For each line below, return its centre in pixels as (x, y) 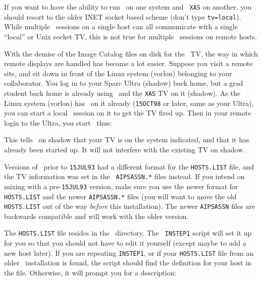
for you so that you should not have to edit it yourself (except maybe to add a (125, 243)
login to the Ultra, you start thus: (58, 122)
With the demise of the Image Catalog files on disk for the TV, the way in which (131, 53)
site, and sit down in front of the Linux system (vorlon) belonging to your (118, 73)
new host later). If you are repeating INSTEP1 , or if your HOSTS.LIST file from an (129, 252)
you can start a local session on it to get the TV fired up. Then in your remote (128, 113)
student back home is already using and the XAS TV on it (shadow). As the (122, 93)
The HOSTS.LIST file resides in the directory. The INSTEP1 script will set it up (128, 233)
